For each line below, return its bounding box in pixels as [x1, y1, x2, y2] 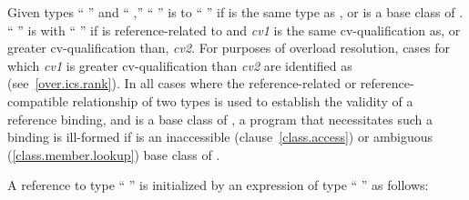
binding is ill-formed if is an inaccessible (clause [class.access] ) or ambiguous [7, 127, 433, 146]
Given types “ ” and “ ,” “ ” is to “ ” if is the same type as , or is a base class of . [7, 3, 464, 21]
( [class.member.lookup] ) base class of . [7, 145, 220, 164]
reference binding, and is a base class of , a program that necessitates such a [7, 109, 433, 128]
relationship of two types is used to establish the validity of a [72, 91, 413, 110]
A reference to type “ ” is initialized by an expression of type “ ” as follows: [7, 175, 429, 195]
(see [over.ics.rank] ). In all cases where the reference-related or [7, 74, 357, 93]
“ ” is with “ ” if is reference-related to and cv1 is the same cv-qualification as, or [7, 20, 461, 39]
